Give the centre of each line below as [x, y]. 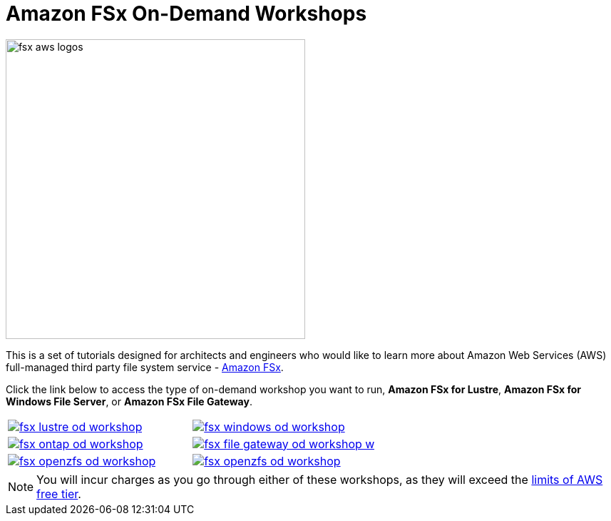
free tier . [59, 494]
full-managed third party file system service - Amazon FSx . [145, 367]
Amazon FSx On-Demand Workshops [186, 14]
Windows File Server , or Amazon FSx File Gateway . [129, 401]
